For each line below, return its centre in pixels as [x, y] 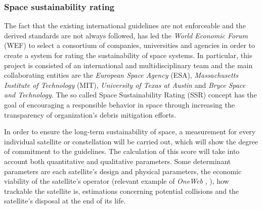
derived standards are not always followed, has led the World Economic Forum [126, 35]
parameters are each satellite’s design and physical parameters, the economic [123, 171]
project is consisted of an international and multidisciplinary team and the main [128, 65]
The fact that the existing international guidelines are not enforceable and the [125, 25]
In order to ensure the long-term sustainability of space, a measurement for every [130, 132]
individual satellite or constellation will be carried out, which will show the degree [131, 141]
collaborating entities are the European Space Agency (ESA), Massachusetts [121, 75]
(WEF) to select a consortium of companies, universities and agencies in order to [130, 45]
